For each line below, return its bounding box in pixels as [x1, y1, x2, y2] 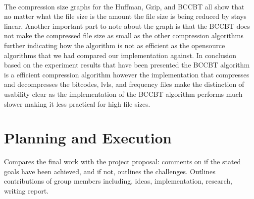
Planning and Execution [4, 128, 172, 148]
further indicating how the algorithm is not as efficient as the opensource [4, 40, 225, 50]
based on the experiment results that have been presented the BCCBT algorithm [4, 60, 250, 70]
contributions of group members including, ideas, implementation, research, [4, 176, 232, 186]
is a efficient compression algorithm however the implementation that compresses [4, 69, 250, 79]
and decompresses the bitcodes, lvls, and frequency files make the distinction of [4, 79, 245, 89]
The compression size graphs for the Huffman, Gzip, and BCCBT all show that [4, 1, 245, 11]
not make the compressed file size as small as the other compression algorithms [4, 30, 244, 41]
